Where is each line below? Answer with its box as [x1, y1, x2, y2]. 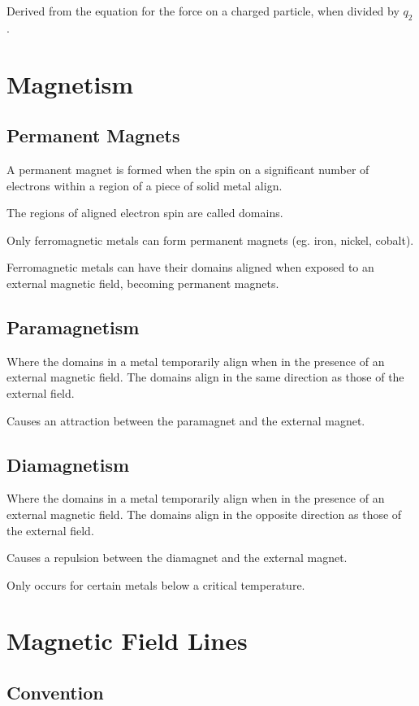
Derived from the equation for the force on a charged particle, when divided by [6, 2, 400, 19]
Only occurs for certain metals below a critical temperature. [6, 576, 305, 593]
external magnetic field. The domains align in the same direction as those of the [6, 368, 404, 386]
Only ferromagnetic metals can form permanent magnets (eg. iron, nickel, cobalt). [6, 231, 414, 248]
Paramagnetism [6, 314, 140, 339]
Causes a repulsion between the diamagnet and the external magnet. [6, 549, 348, 566]
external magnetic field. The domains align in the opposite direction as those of [6, 505, 402, 522]
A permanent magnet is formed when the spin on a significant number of [6, 160, 369, 177]
